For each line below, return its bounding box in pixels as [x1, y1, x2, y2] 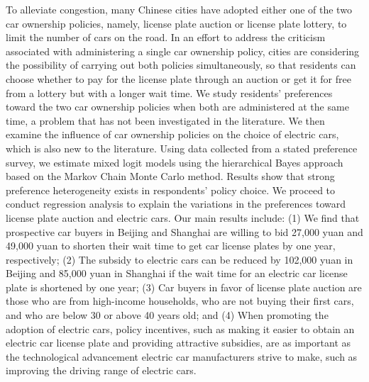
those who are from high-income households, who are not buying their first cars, [6, 293, 354, 308]
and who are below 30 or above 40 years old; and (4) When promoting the [6, 308, 329, 322]
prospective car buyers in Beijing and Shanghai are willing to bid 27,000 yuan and [6, 224, 363, 239]
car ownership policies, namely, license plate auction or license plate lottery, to [6, 16, 347, 30]
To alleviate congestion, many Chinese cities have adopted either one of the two [6, 2, 352, 16]
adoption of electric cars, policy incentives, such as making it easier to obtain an [6, 321, 355, 336]
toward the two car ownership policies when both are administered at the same [6, 99, 349, 114]
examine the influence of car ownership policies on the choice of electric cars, [6, 127, 339, 142]
